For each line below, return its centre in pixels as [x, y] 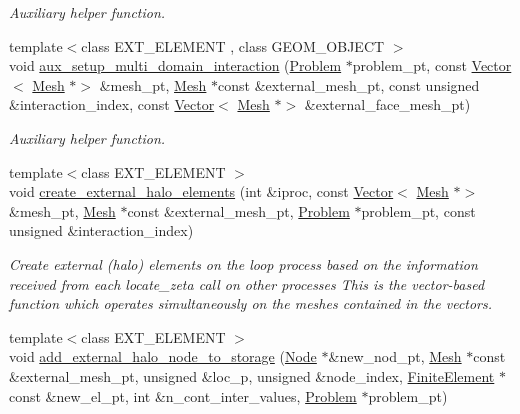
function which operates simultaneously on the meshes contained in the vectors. [251, 303]
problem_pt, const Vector [432, 65]
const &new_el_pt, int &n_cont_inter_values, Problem [183, 395]
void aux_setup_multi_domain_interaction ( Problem [175, 65]
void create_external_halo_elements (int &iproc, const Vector [201, 191]
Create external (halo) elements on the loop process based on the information [243, 263]
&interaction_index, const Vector [112, 104]
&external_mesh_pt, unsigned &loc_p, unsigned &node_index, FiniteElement [252, 375]
